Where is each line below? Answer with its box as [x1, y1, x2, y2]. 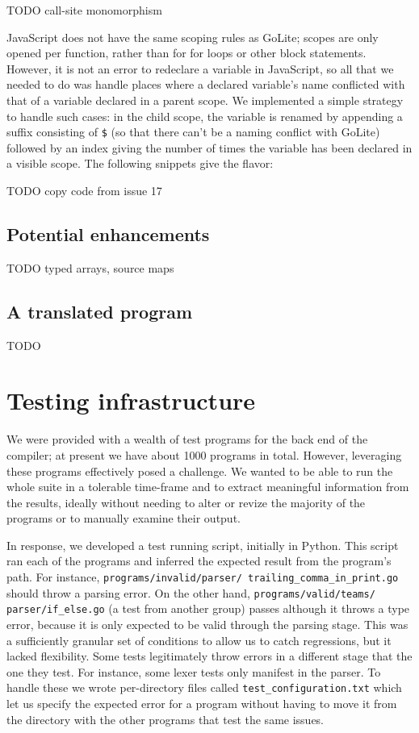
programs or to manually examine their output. [6, 510, 241, 527]
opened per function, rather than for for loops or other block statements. [6, 44, 367, 61]
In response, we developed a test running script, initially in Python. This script [6, 536, 399, 553]
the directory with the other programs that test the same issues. [6, 710, 325, 727]
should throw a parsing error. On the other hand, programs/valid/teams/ [6, 584, 375, 601]
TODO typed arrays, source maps [6, 259, 174, 276]
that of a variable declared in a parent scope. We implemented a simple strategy [6, 91, 404, 108]
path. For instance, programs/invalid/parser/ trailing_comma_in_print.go [6, 568, 399, 585]
